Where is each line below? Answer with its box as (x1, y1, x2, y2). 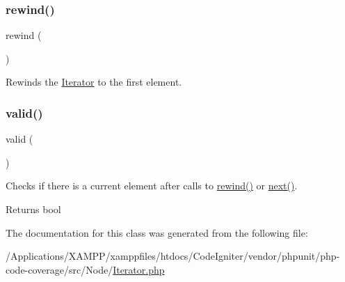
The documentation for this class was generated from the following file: (6, 225, 308, 240)
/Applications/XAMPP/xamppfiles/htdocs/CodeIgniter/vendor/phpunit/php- (6, 249, 340, 263)
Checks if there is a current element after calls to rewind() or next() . (6, 178, 298, 193)
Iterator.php (113, 262, 165, 276)
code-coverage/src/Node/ (6, 262, 113, 276)
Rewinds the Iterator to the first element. (6, 75, 182, 89)
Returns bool (6, 202, 61, 216)
